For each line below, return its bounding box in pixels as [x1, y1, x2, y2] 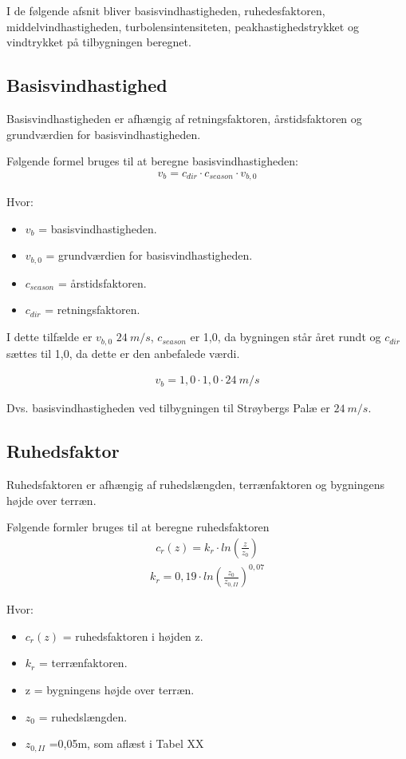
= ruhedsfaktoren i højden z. [62, 627, 203, 644]
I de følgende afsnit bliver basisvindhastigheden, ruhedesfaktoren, [6, 2, 325, 18]
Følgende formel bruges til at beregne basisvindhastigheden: [6, 153, 298, 169]
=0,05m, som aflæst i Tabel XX [49, 735, 204, 752]
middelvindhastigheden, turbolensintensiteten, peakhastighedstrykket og [6, 18, 359, 34]
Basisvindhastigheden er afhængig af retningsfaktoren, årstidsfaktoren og [6, 109, 362, 126]
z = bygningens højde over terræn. [25, 682, 195, 698]
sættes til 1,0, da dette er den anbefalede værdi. [6, 344, 240, 361]
